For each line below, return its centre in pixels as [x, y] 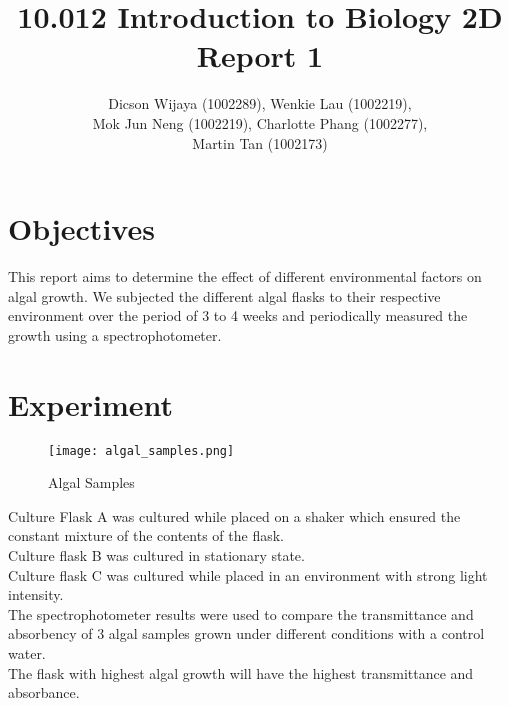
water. [27, 652]
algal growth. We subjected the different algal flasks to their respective [224, 295]
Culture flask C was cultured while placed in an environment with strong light [248, 574]
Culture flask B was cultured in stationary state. [156, 554]
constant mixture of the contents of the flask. [146, 535]
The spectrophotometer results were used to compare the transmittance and [241, 613]
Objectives [81, 228]
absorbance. [44, 692]
